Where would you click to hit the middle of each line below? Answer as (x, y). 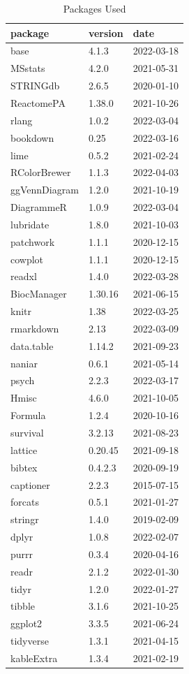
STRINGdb (35, 86)
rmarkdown (35, 328)
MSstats (28, 68)
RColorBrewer (41, 172)
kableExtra (34, 658)
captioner (30, 484)
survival (27, 432)
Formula (28, 415)
